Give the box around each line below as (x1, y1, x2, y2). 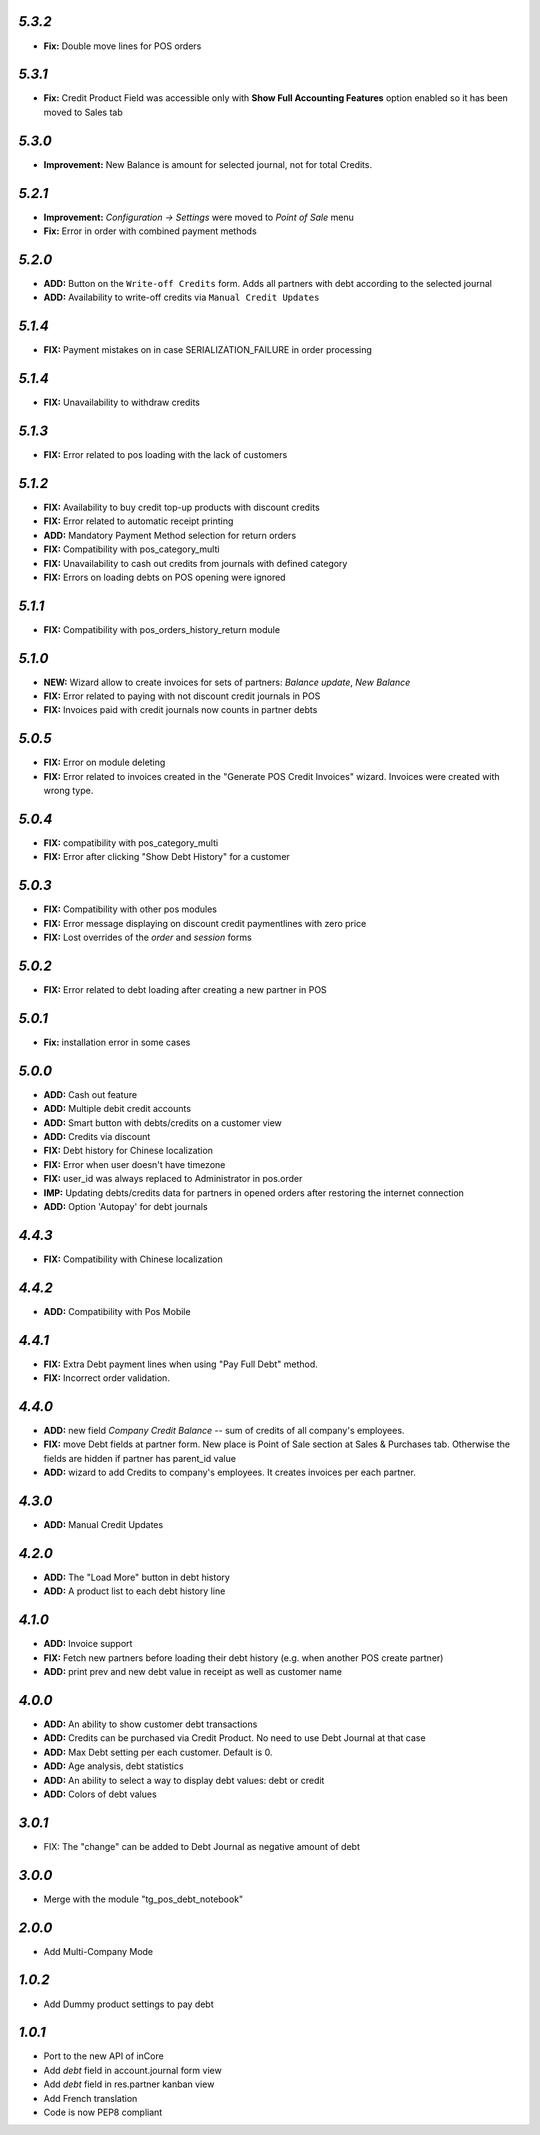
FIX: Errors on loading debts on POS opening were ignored (43, 571, 286, 583)
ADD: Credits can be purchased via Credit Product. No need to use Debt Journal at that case (43, 1732, 426, 1744)
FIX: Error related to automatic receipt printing (43, 515, 234, 527)
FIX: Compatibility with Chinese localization (43, 1253, 224, 1265)
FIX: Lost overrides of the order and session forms (43, 931, 252, 944)
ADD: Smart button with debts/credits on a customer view (43, 1116, 282, 1129)
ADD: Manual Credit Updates (43, 1519, 164, 1531)
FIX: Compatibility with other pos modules (43, 903, 217, 915)
